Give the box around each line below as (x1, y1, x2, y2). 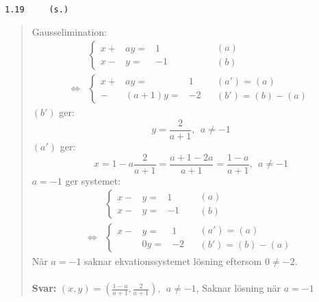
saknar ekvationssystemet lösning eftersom (84, 254, 262, 268)
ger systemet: (65, 173, 121, 187)
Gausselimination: (31, 24, 107, 38)
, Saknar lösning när (196, 281, 281, 295)
